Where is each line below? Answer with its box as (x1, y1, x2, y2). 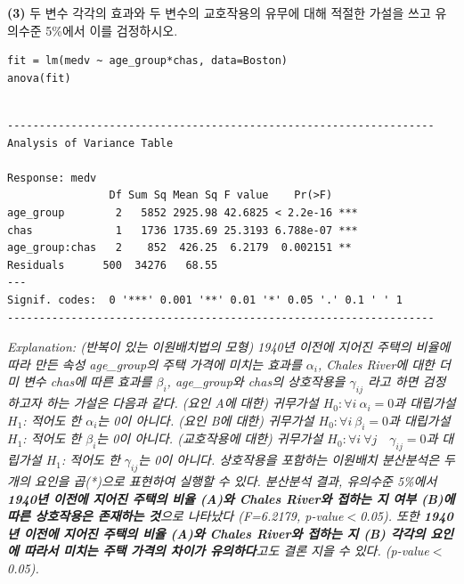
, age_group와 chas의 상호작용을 (167, 372, 346, 391)
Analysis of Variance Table (7, 136, 174, 150)
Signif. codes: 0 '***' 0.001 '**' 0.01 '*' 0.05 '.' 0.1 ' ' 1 (7, 293, 403, 306)
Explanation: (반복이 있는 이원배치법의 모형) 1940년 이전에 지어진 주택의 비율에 (7, 337, 451, 356)
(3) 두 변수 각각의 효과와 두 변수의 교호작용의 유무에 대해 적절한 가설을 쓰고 (7, 4, 431, 21)
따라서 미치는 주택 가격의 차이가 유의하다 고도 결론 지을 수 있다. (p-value (23, 541, 429, 560)
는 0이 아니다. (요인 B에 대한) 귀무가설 (97, 410, 314, 429)
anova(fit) (7, 71, 71, 85)
